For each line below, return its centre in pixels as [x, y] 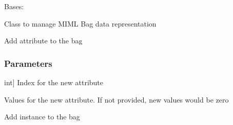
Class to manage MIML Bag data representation [80, 23]
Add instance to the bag [42, 117]
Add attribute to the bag [43, 41]
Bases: [14, 6]
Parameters [28, 63]
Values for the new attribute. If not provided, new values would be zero [116, 99]
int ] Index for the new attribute [54, 82]
